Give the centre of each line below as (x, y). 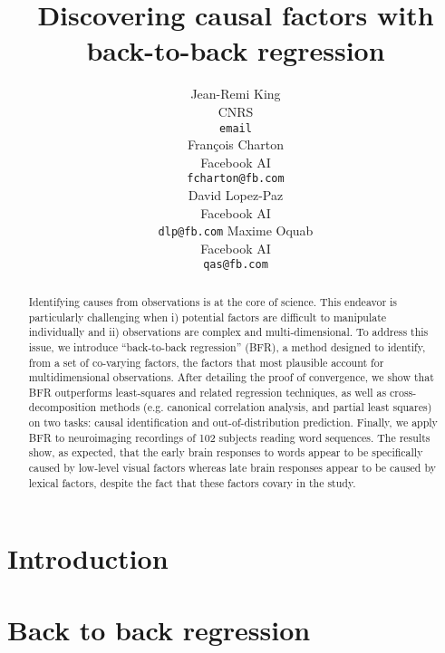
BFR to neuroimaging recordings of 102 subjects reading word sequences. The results (229, 437)
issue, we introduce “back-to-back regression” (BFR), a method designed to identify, (227, 346)
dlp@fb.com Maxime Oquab (236, 230)
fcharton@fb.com (236, 179)
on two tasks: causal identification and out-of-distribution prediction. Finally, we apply (233, 423)
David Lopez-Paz (236, 195)
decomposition (63, 407)
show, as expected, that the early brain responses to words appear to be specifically (226, 452)
